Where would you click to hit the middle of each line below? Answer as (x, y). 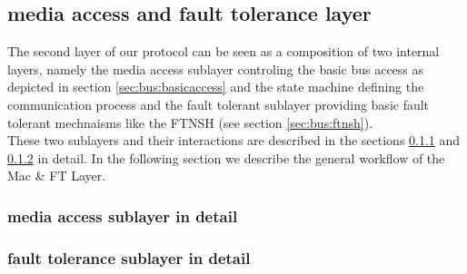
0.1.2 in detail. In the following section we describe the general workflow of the (226, 157)
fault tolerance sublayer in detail (129, 257)
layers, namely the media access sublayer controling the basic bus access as (216, 68)
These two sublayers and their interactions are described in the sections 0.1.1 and (234, 140)
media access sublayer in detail (123, 215)
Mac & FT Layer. (57, 176)
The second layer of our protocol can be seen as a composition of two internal (224, 51)
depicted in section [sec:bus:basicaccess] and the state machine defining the (216, 87)
